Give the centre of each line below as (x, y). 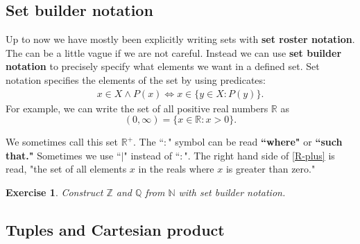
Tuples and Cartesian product (115, 229)
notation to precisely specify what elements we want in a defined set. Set (163, 66)
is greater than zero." (271, 169)
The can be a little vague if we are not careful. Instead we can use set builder (174, 52)
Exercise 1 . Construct (54, 192)
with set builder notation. (232, 192)
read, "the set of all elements (66, 169)
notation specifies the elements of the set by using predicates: (136, 79)
